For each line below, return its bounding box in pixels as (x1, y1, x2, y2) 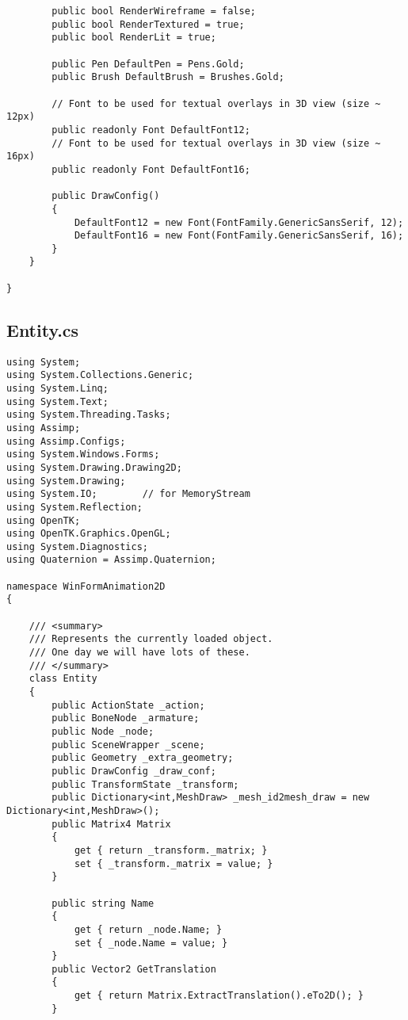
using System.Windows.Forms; (6, 449, 160, 460)
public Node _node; (51, 726, 154, 738)
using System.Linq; (6, 382, 109, 394)
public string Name (51, 897, 154, 909)
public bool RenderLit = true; (51, 32, 216, 44)
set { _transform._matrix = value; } (74, 858, 273, 869)
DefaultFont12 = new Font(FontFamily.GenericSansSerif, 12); (74, 216, 404, 228)
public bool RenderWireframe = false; (51, 6, 256, 17)
